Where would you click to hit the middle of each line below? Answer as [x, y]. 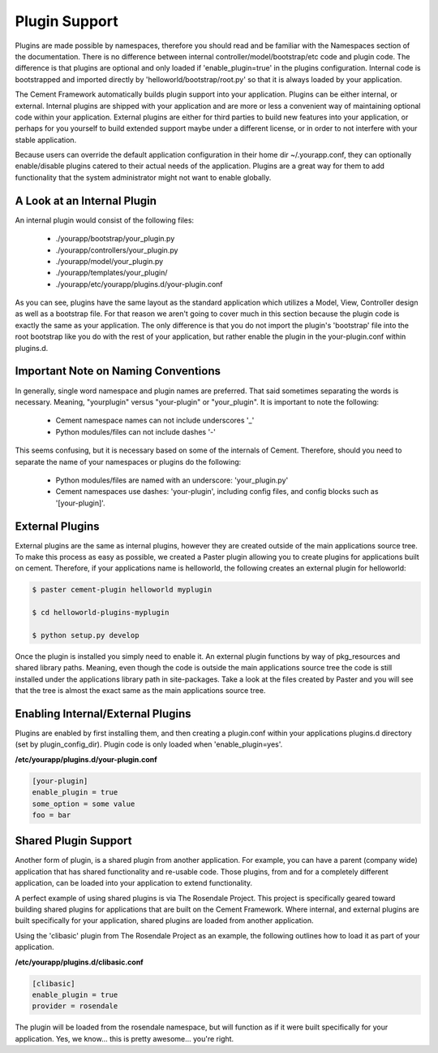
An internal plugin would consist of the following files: [105, 220]
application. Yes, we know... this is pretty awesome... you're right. [125, 1038]
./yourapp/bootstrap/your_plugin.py [115, 239]
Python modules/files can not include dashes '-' [136, 431]
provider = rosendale [75, 1006]
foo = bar [52, 815]
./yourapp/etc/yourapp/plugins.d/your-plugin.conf [139, 284]
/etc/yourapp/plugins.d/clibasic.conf [79, 962]
